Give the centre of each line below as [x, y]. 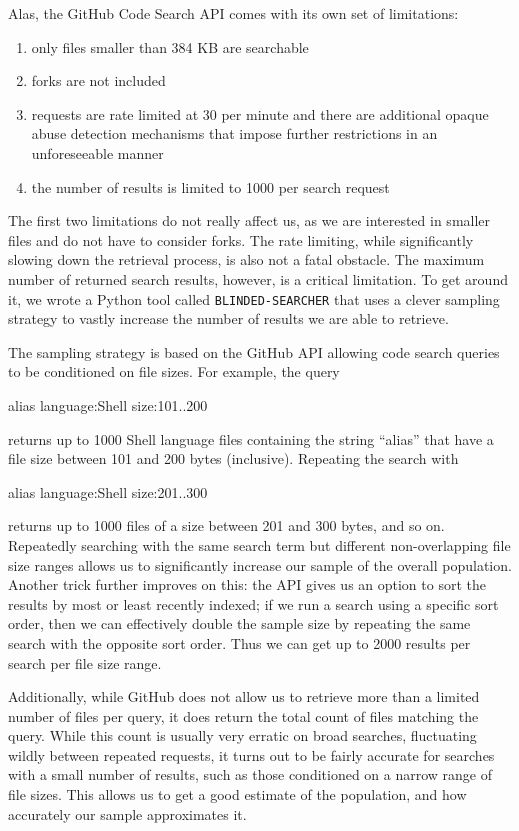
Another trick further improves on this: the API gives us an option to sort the [247, 584]
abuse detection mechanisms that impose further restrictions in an [234, 133]
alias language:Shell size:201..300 [108, 491]
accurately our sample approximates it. [127, 813]
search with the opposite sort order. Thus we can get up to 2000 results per [239, 642]
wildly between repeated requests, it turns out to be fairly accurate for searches [251, 754]
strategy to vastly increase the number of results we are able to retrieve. [228, 318]
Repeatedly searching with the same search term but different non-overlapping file [259, 544]
